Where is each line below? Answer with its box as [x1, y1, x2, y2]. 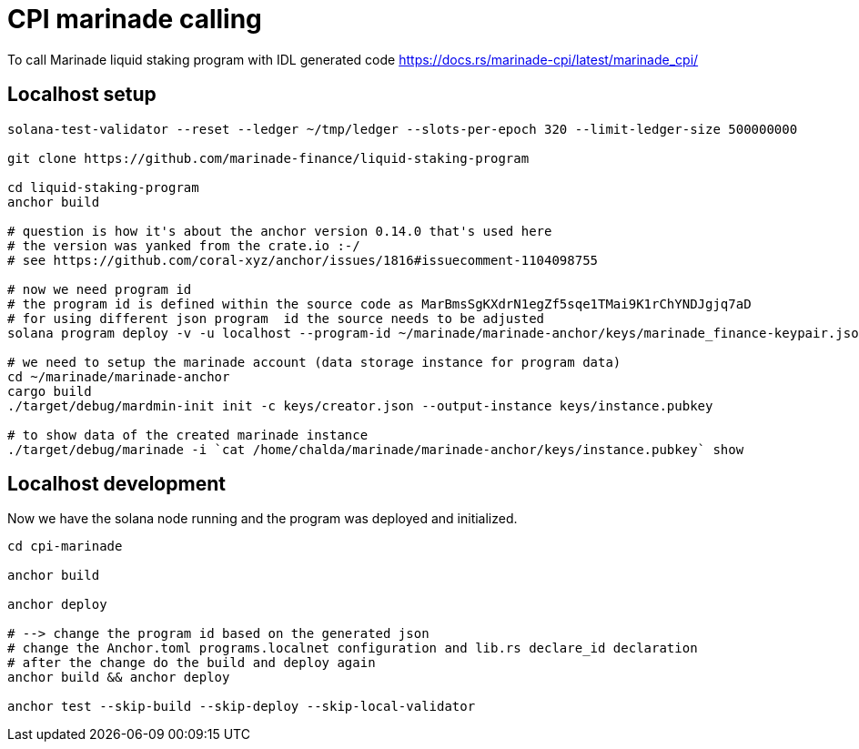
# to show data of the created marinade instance [7, 427, 369, 442]
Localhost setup [7, 83, 157, 106]
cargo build [7, 383, 92, 399]
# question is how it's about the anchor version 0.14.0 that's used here [7, 223, 552, 238]
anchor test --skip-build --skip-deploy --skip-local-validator [7, 699, 476, 714]
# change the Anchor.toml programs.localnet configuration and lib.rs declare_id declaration [7, 641, 698, 656]
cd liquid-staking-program [7, 179, 199, 195]
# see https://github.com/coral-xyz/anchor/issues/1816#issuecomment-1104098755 [7, 252, 599, 268]
